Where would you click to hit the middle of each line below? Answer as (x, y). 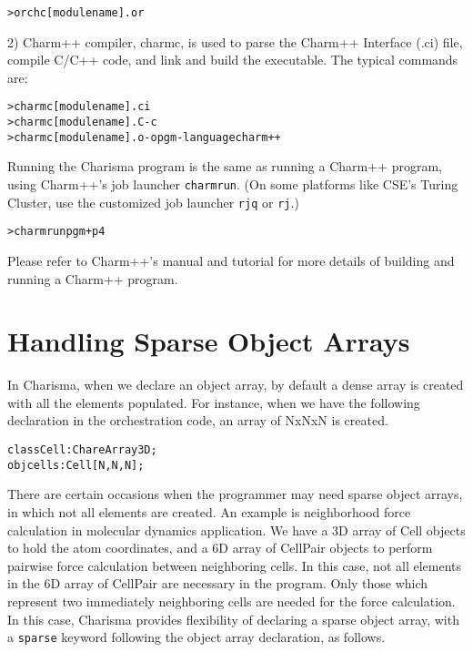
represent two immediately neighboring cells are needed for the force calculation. (231, 601)
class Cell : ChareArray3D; (82, 450)
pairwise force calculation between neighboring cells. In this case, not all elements (235, 565)
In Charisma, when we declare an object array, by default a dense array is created (236, 385)
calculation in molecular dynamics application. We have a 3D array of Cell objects (236, 530)
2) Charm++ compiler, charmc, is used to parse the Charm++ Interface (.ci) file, (235, 41)
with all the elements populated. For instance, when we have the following (214, 402)
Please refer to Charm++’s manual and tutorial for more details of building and (231, 260)
